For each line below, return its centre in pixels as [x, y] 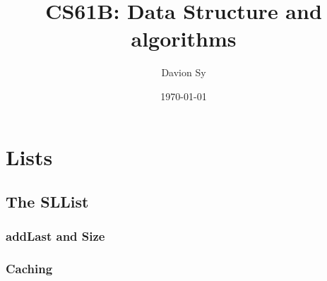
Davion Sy [184, 72]
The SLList [47, 202]
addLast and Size [55, 236]
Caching [29, 269]
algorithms [184, 38]
